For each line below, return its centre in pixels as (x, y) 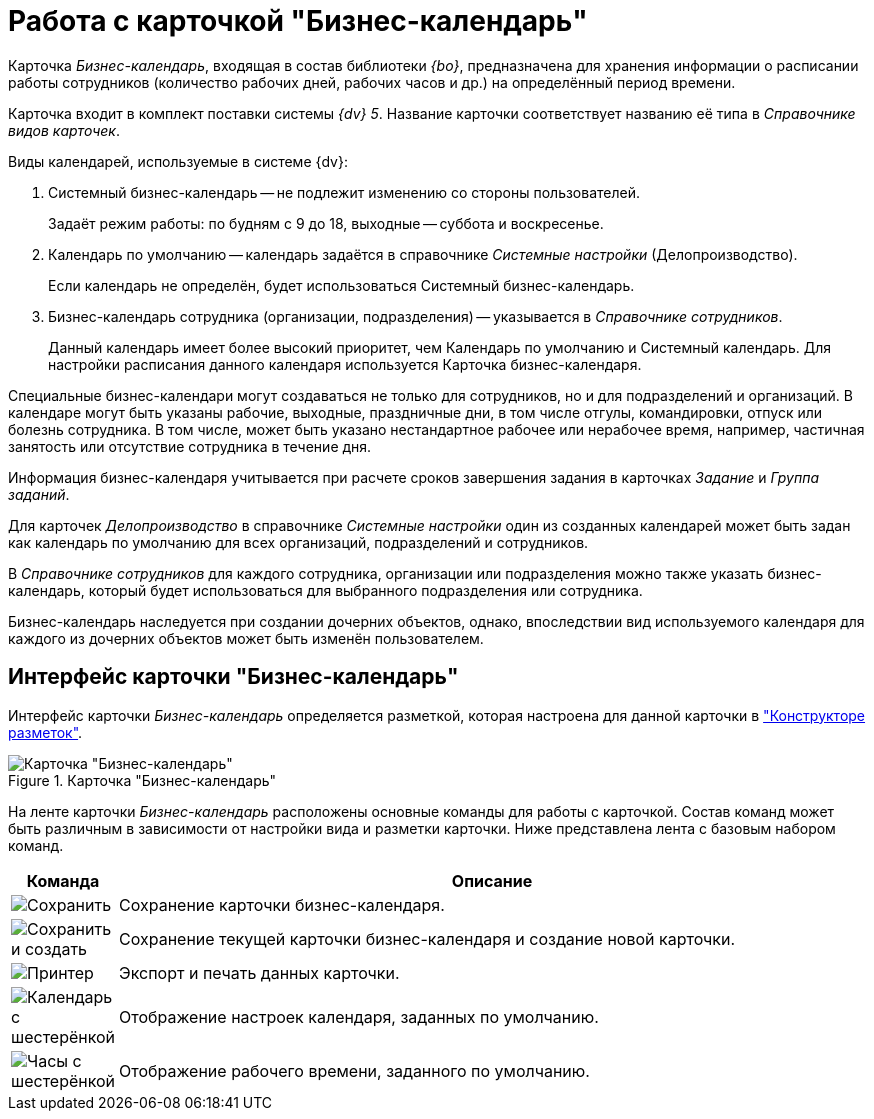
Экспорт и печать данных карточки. (259, 972)
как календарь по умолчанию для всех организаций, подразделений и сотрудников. (298, 542)
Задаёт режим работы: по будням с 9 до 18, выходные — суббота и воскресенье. (326, 223)
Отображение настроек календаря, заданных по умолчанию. (359, 1016)
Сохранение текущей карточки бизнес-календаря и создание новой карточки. (427, 938)
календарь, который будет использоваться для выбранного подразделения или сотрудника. (325, 590)
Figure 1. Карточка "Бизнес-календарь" (142, 780)
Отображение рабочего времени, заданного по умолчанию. (354, 1070)
